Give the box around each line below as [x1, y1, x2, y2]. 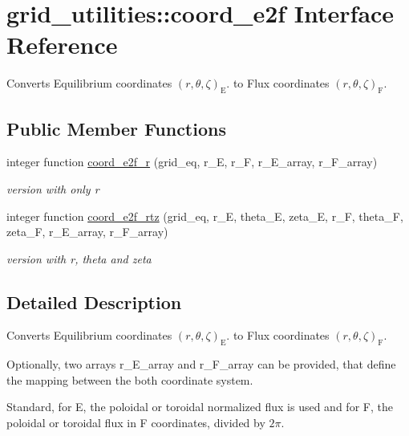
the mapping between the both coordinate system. [6, 371, 253, 388]
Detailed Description [6, 289, 182, 314]
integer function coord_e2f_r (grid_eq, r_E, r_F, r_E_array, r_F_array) [6, 153, 378, 170]
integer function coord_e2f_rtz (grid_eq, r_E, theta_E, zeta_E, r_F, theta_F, [6, 207, 403, 224]
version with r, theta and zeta [6, 250, 152, 267]
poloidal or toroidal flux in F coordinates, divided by [6, 414, 265, 431]
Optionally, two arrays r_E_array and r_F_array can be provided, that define [6, 356, 396, 373]
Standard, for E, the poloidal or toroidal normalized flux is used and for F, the [6, 398, 393, 415]
